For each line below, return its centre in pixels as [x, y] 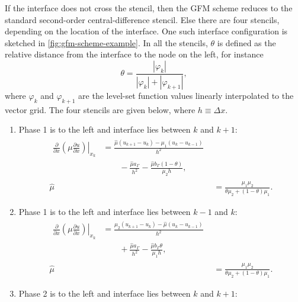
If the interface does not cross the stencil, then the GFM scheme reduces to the [149, 8]
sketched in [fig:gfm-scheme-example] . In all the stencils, [106, 42]
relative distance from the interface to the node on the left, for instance [134, 54]
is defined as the [246, 42]
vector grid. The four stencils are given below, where [100, 109]
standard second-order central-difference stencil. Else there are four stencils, [142, 19]
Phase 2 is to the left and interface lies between [105, 293]
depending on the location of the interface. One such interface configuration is [146, 31]
